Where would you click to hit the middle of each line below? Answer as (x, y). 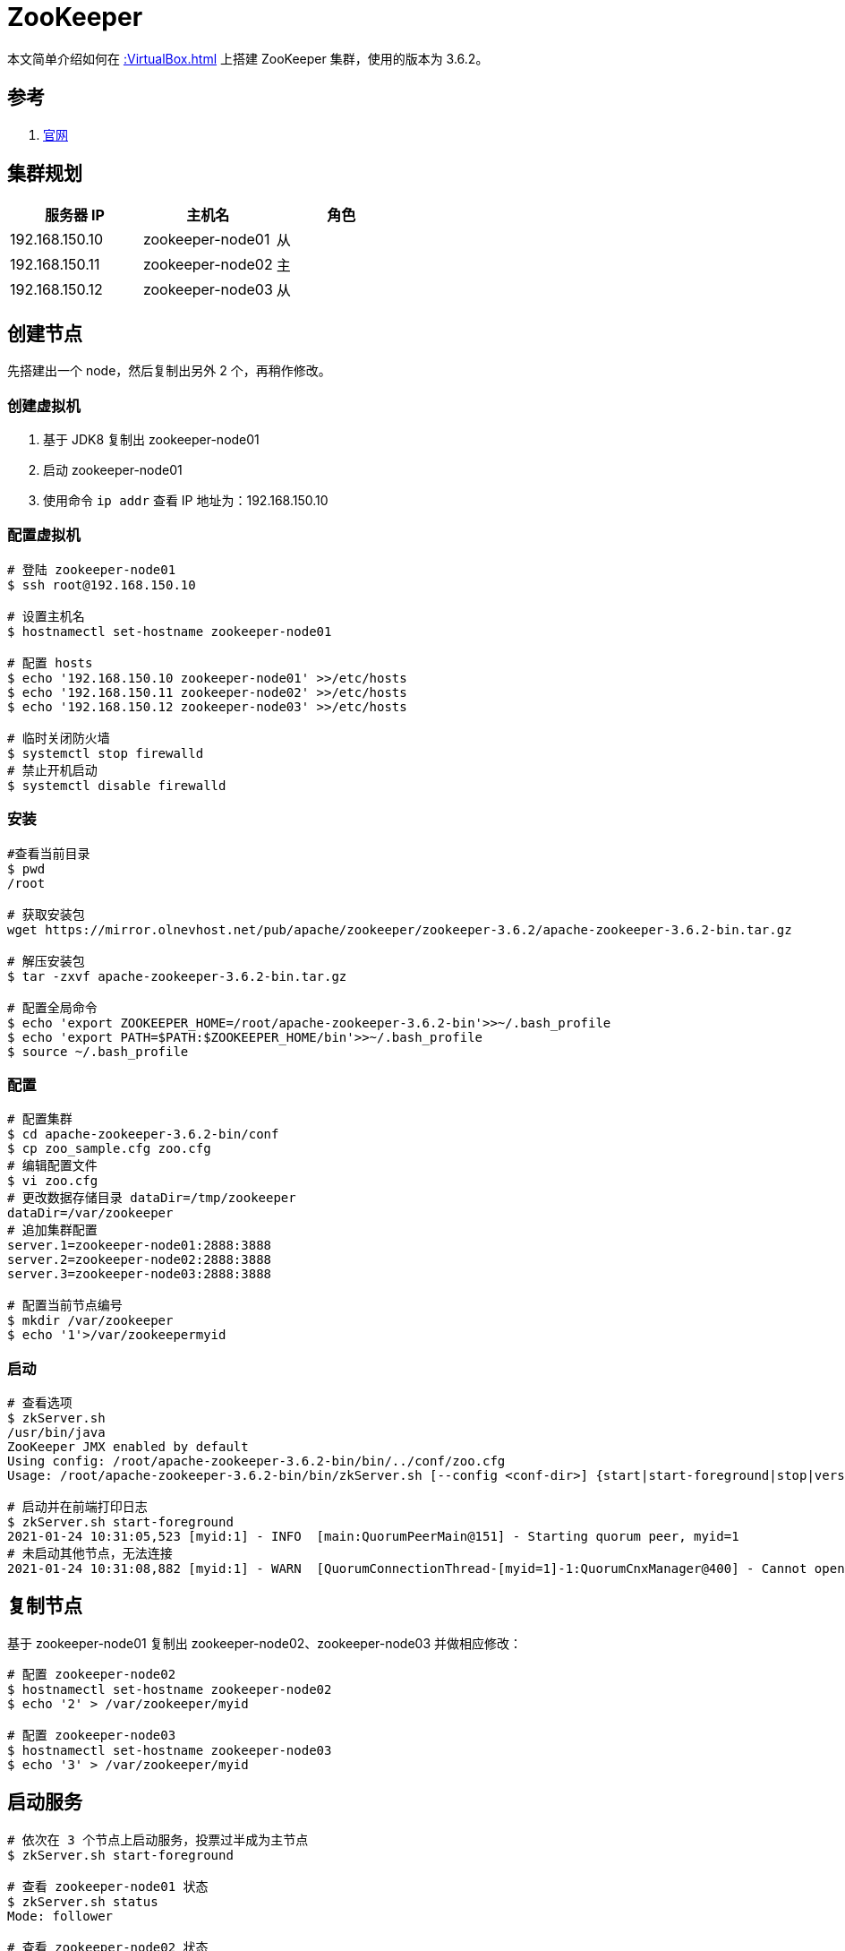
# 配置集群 (40, 1119)
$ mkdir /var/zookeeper (90, 1321)
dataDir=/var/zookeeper (90, 1213)
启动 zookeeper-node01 (113, 470)
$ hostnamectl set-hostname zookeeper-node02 (170, 1689)
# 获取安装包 (46, 914)
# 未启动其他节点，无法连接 (90, 1554)
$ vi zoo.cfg (53, 1181)
